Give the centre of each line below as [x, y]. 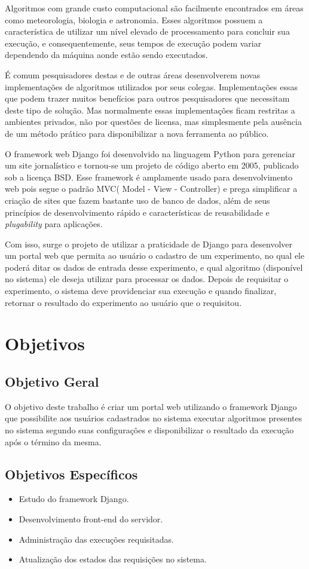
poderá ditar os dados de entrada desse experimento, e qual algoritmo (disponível [154, 267]
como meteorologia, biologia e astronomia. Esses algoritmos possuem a [134, 19]
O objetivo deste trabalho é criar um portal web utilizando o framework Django [151, 406]
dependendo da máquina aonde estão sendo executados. [106, 55]
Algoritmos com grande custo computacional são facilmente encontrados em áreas [154, 8]
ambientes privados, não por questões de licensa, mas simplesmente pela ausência [153, 122]
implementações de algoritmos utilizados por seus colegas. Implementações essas [151, 86]
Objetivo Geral [52, 382]
